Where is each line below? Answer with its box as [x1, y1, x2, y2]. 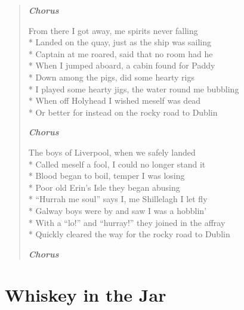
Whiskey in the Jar [5, 283, 166, 307]
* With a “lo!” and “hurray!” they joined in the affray [28, 216, 226, 228]
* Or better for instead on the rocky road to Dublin [28, 106, 218, 118]
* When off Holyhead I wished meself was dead [28, 94, 201, 107]
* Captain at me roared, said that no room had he [28, 47, 213, 60]
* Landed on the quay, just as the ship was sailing [28, 36, 212, 48]
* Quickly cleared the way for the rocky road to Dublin [28, 228, 230, 240]
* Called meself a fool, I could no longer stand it [28, 157, 206, 170]
